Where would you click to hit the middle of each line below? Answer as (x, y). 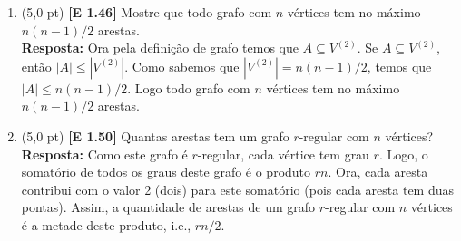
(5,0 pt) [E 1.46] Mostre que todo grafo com (147, 12)
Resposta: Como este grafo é (104, 154)
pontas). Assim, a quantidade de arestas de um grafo (168, 207)
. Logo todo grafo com (189, 87)
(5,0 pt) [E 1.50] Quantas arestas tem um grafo (155, 135)
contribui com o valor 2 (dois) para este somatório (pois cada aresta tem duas (238, 189)
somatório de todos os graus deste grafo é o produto (166, 172)
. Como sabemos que (182, 66)
